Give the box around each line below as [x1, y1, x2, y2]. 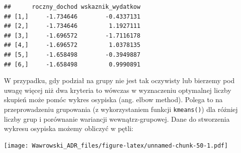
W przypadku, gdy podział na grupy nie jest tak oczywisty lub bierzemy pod [4, 75, 235, 86]
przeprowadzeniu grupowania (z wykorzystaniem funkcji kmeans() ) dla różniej [4, 104, 238, 114]
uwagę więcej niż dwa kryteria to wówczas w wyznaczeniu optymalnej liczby [4, 85, 231, 95]
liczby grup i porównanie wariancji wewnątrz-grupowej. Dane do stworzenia [4, 113, 230, 124]
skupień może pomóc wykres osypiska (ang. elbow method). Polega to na [4, 94, 223, 105]
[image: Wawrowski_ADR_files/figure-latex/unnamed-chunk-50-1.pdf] [4, 142, 228, 149]
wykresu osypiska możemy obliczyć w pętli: [4, 123, 133, 133]
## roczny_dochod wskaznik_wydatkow [4, 3, 141, 10]
